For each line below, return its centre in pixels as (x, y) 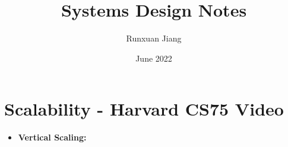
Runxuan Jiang (154, 38)
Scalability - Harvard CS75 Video (144, 109)
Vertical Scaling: (52, 137)
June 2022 (154, 58)
